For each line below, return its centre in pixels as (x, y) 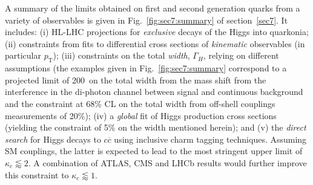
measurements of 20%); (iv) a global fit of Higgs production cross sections (141, 115)
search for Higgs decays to (53, 139)
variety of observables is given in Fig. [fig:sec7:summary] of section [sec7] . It (147, 20)
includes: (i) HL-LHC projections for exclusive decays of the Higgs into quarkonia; (157, 32)
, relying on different (241, 55)
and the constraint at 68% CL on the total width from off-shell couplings (140, 103)
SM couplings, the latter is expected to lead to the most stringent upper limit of (154, 151)
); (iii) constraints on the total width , (121, 55)
